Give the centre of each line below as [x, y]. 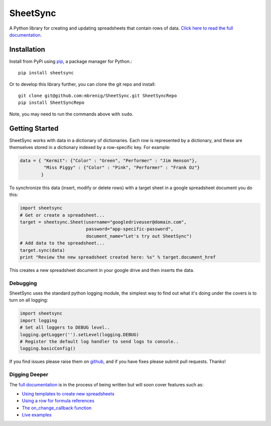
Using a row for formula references [58, 401]
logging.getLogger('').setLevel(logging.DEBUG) [79, 334]
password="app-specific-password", [130, 229]
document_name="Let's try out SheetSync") [139, 236]
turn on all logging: [29, 300]
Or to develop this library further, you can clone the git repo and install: [83, 84]
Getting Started [34, 128]
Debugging [23, 283]
